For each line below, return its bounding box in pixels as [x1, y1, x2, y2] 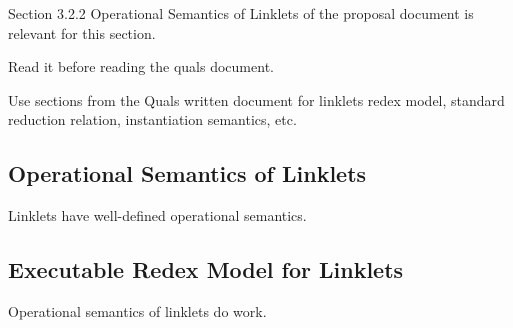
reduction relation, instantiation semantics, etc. [8, 109, 297, 130]
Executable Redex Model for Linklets [8, 254, 404, 285]
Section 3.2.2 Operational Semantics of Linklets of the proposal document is [8, 3, 474, 23]
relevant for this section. [8, 22, 156, 43]
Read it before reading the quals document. [8, 56, 274, 77]
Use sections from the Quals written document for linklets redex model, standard [8, 89, 505, 110]
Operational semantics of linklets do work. [8, 300, 267, 321]
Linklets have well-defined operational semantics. [8, 205, 307, 226]
